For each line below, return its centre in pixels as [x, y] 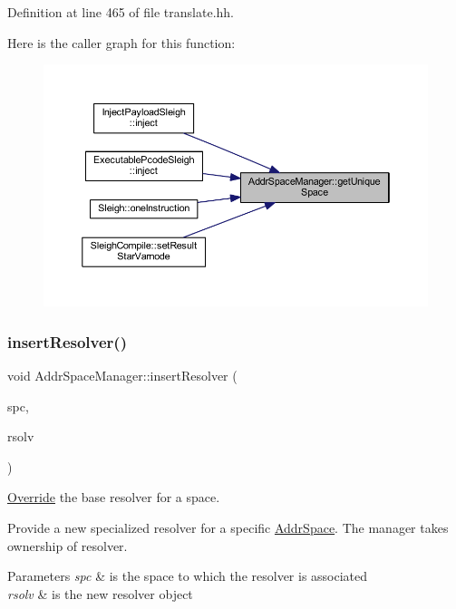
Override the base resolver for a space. [114, 497]
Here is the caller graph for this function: [121, 42]
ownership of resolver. [68, 545]
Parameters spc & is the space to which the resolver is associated [188, 576]
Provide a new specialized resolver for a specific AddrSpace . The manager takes [228, 527]
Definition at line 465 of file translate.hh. [121, 12]
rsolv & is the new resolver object [100, 593]
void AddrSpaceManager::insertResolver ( [122, 375]
